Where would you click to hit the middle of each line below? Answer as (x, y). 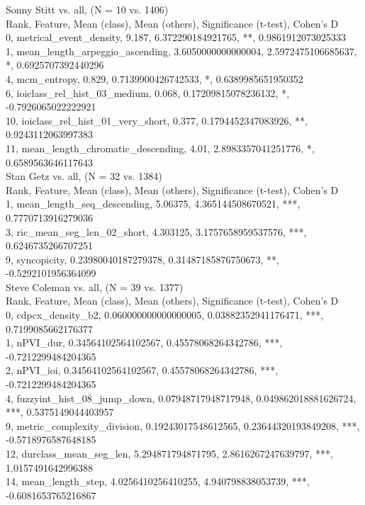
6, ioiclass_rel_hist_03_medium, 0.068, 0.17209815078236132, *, (148, 92)
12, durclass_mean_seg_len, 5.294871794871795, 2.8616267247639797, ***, (169, 453)
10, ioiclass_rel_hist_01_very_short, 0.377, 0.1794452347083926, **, (157, 120)
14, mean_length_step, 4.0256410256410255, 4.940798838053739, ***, (158, 481)
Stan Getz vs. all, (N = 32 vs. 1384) (84, 176)
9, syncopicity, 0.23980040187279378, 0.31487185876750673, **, (142, 259)
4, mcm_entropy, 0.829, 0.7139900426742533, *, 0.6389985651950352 (155, 78)
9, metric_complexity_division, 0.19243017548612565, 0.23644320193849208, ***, (183, 425)
